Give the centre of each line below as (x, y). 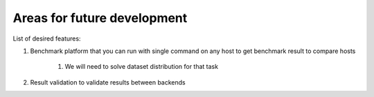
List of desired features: (47, 39)
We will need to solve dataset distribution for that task (141, 67)
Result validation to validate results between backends (108, 82)
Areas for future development (100, 18)
